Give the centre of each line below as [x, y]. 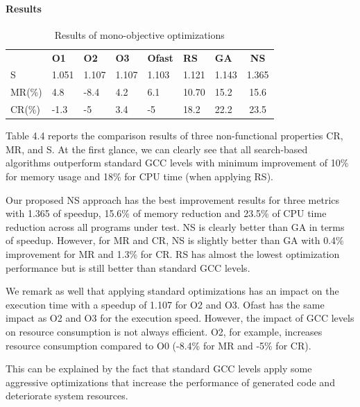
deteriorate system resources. [67, 396]
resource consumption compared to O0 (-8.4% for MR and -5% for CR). [158, 345]
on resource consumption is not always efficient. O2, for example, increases [164, 331]
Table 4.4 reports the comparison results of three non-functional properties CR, [174, 136]
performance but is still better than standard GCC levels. [128, 267]
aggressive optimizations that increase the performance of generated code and [170, 382]
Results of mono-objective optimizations [139, 34]
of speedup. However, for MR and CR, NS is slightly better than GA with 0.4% [175, 240]
